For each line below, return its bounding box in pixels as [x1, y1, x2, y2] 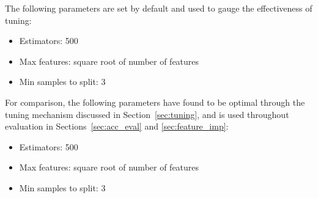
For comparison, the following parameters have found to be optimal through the [5, 95, 305, 108]
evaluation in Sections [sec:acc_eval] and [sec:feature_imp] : [5, 120, 229, 133]
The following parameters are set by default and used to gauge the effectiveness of [5, 2, 312, 14]
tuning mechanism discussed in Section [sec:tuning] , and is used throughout [5, 108, 289, 120]
